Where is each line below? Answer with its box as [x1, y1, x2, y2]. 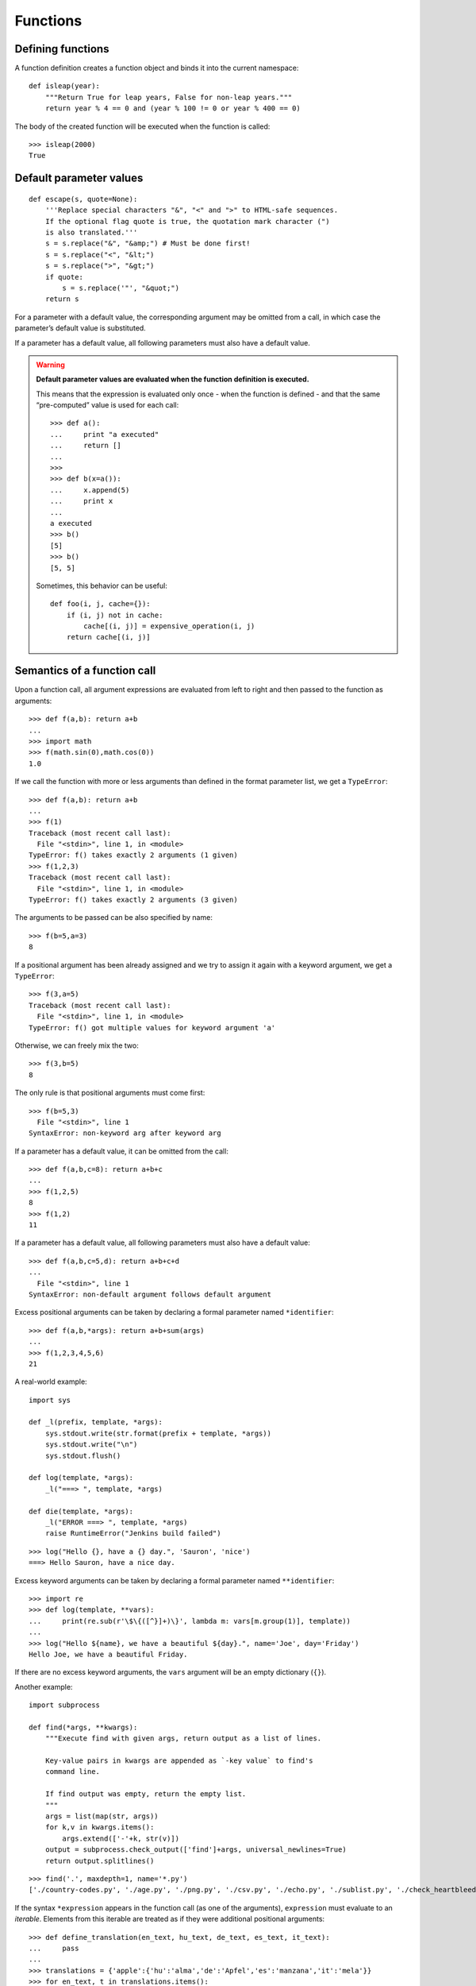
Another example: [14, 1682, 73, 1691]
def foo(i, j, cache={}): [50, 600, 151, 609]
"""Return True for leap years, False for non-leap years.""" [44, 92, 293, 102]
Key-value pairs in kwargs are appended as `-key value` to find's [44, 1756, 313, 1765]
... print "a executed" [50, 430, 159, 439]
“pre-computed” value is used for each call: [36, 400, 179, 410]
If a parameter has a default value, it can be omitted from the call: [14, 1146, 229, 1156]
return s [44, 295, 79, 303]
